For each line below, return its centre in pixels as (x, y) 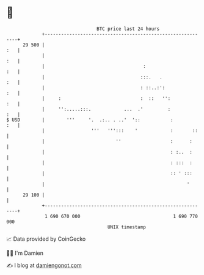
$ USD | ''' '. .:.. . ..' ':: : (90, 120)
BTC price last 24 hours (128, 29)
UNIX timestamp (127, 227)
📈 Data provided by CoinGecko (46, 239)
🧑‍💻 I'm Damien (25, 253)
